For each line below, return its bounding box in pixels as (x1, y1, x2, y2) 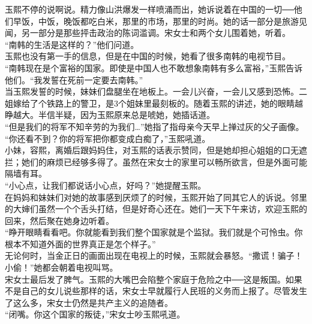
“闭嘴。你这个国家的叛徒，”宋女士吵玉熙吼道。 (5, 308, 185, 320)
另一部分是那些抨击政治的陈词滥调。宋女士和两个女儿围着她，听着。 (21, 26, 290, 39)
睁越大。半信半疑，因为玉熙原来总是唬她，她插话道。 (5, 108, 215, 121)
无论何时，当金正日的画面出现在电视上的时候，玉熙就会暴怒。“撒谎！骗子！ (5, 249, 303, 262)
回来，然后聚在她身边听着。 (5, 214, 114, 226)
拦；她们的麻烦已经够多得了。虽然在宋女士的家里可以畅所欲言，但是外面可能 (5, 155, 307, 168)
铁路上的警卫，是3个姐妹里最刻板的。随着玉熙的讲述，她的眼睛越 (46, 96, 303, 109)
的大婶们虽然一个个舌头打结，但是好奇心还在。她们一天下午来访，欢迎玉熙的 (5, 202, 307, 215)
